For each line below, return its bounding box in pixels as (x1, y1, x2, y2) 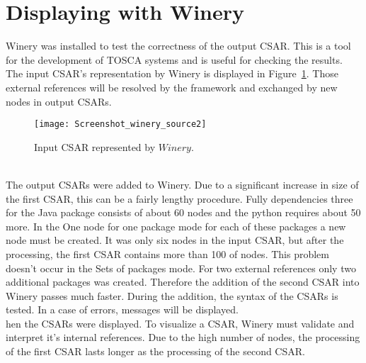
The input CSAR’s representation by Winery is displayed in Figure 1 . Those (6, 66, 338, 81)
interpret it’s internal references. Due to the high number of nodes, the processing (6, 330, 360, 345)
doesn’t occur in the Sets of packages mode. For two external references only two (6, 260, 356, 275)
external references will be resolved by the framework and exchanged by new (6, 79, 338, 94)
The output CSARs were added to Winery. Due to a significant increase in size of (6, 177, 359, 191)
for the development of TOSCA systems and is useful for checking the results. (6, 52, 343, 67)
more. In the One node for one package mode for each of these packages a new (6, 218, 346, 233)
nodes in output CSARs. (6, 94, 112, 108)
